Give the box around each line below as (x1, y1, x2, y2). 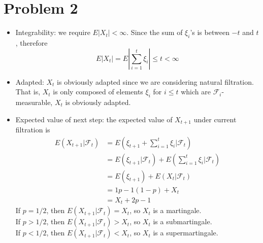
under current (193, 114, 237, 124)
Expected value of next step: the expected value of (15, 114, 173, 124)
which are (181, 86, 211, 97)
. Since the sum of (126, 27, 183, 38)
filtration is (15, 124, 50, 134)
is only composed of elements (53, 86, 143, 97)
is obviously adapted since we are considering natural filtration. (57, 76, 254, 87)
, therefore (15, 37, 48, 48)
